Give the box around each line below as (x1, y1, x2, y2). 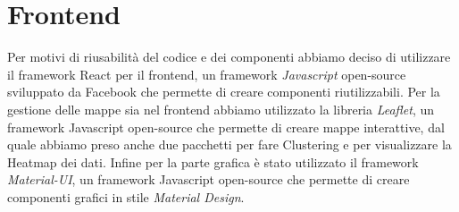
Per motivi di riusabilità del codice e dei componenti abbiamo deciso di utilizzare (7, 47, 451, 66)
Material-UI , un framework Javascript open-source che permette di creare (7, 170, 410, 189)
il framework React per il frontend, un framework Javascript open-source (7, 64, 406, 83)
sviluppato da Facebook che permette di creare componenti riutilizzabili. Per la (7, 82, 440, 101)
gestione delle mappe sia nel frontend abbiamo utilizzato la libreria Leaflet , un (7, 99, 435, 118)
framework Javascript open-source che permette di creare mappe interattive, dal (7, 117, 445, 136)
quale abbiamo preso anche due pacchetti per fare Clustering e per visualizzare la (7, 135, 452, 154)
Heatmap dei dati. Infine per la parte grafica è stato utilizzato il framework (7, 152, 419, 171)
